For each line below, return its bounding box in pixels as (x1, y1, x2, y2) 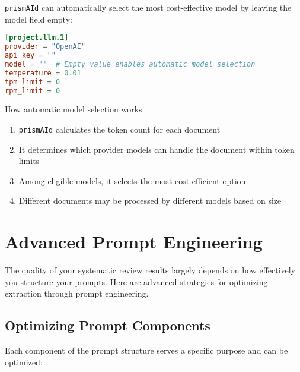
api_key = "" (5, 51, 56, 59)
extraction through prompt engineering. (5, 287, 149, 300)
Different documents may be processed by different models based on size (18, 194, 282, 207)
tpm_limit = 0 (5, 77, 60, 86)
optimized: (5, 355, 43, 368)
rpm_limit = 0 (5, 86, 60, 95)
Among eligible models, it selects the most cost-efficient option (18, 174, 246, 187)
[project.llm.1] (5, 33, 69, 42)
